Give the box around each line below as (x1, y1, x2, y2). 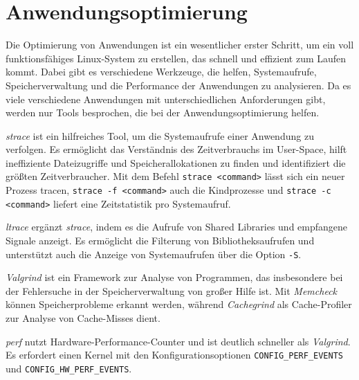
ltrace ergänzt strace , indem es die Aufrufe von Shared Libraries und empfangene (6, 219, 348, 234)
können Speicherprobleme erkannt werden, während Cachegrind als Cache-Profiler (6, 297, 352, 311)
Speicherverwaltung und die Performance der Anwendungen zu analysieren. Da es (6, 78, 351, 92)
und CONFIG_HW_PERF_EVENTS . (6, 361, 132, 375)
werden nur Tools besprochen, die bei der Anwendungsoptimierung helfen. (6, 105, 320, 120)
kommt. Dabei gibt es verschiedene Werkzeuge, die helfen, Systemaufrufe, (6, 64, 317, 79)
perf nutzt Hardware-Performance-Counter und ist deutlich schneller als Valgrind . (6, 334, 351, 348)
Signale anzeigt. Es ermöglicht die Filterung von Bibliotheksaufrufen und (6, 233, 315, 248)
